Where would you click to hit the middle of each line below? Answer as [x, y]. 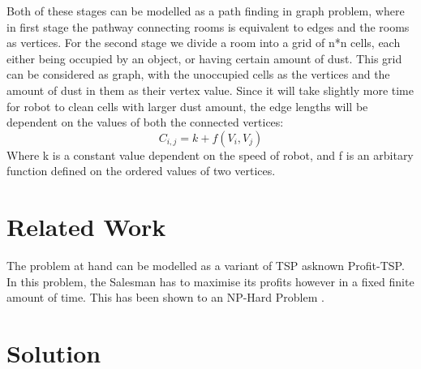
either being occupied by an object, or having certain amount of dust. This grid [204, 58]
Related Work [86, 227]
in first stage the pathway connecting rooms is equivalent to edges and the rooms [208, 26]
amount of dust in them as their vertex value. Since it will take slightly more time [210, 90]
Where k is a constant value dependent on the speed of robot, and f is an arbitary [210, 154]
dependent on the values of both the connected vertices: [145, 122]
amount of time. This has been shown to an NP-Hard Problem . [165, 297]
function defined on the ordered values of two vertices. [141, 171]
